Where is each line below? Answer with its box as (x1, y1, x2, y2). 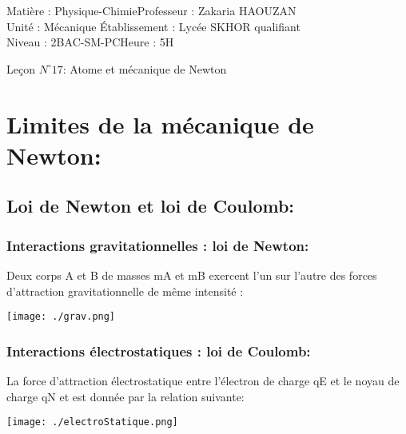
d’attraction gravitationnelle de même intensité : (6, 282, 244, 299)
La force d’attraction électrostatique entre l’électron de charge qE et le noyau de (6, 372, 400, 388)
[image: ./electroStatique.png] (6, 416, 178, 428)
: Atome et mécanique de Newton (62, 60, 227, 77)
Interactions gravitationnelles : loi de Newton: (6, 235, 309, 255)
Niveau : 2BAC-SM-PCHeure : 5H (6, 34, 174, 50)
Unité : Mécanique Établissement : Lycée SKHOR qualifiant (6, 18, 301, 34)
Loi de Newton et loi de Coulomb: (6, 193, 295, 218)
